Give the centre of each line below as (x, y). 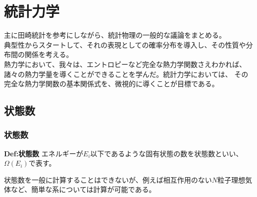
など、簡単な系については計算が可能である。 (83, 189)
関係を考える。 (49, 54)
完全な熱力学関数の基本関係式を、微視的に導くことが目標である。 (111, 84)
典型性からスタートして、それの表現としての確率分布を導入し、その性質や (125, 44)
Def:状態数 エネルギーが (44, 153)
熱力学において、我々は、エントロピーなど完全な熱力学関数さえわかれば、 (125, 64)
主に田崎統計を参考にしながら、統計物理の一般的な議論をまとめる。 (115, 35)
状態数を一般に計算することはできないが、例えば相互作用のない (108, 179)
